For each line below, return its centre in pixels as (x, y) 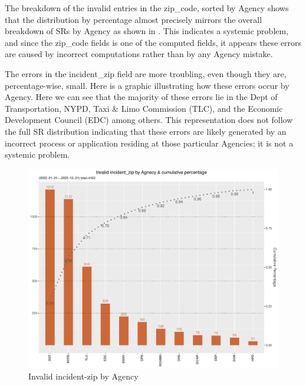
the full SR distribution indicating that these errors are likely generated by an (146, 131)
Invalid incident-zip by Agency (83, 376)
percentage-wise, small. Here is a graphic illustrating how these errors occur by (147, 85)
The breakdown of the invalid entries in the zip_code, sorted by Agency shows (147, 8)
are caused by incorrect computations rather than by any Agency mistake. (139, 54)
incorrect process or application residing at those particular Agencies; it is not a (149, 143)
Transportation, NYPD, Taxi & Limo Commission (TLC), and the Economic (144, 108)
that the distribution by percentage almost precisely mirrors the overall (134, 19)
